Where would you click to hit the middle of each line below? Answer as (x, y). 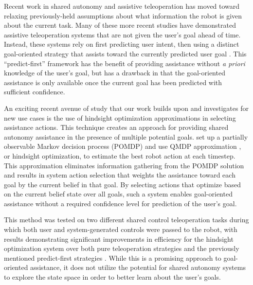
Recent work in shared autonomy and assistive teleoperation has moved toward (122, 6)
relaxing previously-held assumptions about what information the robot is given (123, 15)
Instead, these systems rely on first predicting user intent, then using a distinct (122, 44)
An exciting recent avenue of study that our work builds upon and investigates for (126, 108)
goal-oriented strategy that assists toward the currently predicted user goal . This (125, 53)
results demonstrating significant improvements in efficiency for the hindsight (119, 239)
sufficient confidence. (35, 92)
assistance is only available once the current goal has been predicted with (113, 82)
